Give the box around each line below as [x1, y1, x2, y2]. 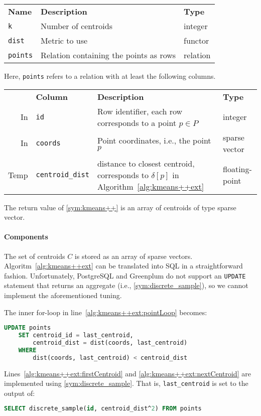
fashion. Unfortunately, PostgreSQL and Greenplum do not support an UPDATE [4, 270, 246, 281]
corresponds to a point [97, 116, 177, 128]
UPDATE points [4, 324, 51, 332]
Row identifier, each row [97, 105, 183, 117]
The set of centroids [4, 250, 65, 261]
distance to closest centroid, [97, 157, 195, 169]
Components [4, 231, 48, 242]
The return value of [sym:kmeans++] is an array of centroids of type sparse [4, 202, 236, 212]
